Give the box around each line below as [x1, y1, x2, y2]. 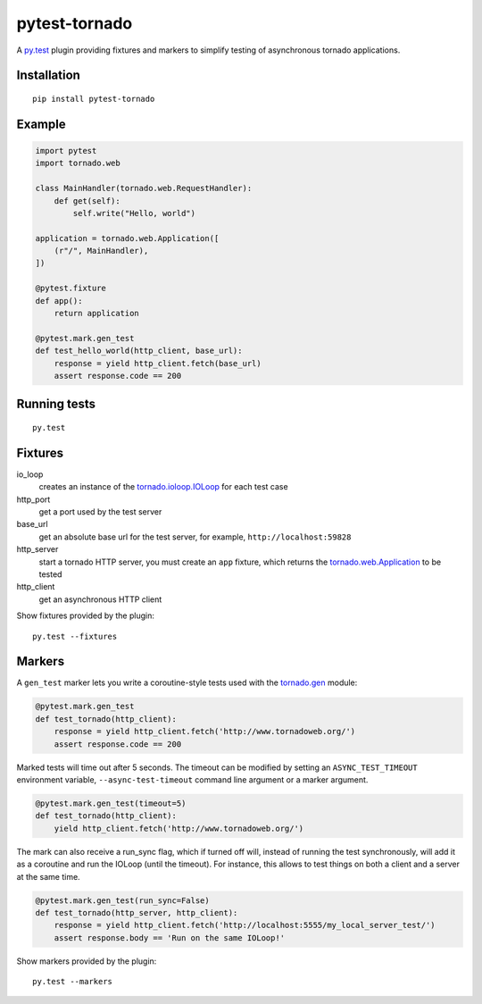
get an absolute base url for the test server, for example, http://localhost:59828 [38, 531, 352, 542]
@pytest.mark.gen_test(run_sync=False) [35, 895, 210, 906]
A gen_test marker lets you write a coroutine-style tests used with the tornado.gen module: [16, 677, 358, 688]
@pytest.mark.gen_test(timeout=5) [35, 799, 187, 808]
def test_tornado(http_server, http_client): [35, 908, 238, 917]
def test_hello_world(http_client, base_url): [35, 346, 243, 356]
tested [38, 569, 62, 580]
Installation [16, 68, 80, 83]
